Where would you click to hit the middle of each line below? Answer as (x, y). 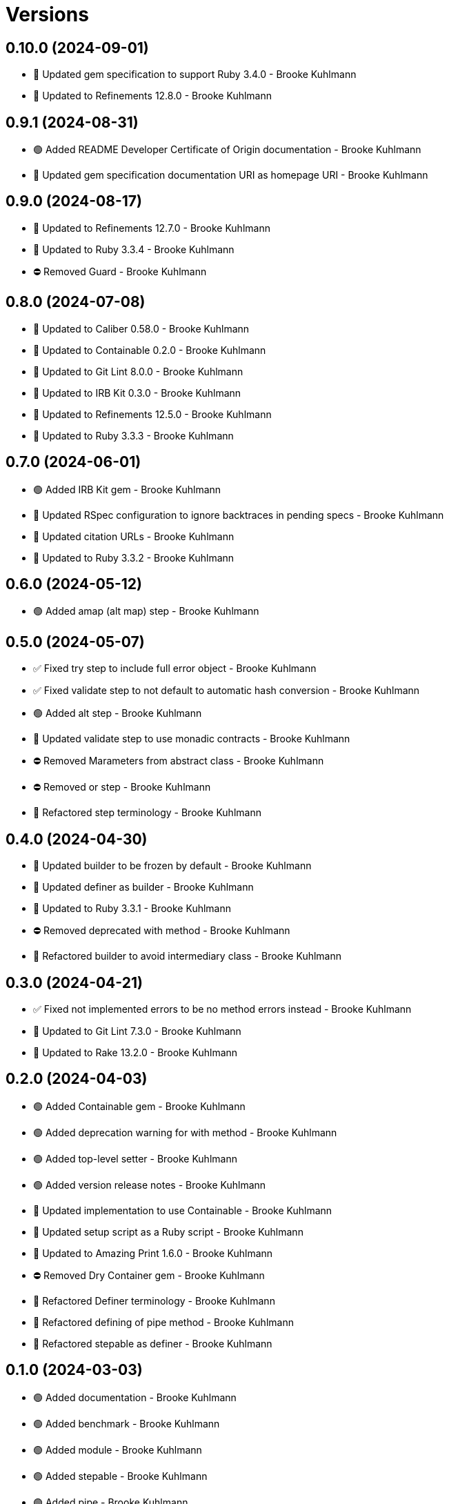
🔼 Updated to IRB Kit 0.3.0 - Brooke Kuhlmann (137, 393)
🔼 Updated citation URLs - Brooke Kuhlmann (134, 536)
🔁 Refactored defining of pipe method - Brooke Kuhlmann (163, 1322)
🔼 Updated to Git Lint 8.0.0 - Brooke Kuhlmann (138, 371)
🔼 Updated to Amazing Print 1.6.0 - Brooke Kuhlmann (153, 1253)
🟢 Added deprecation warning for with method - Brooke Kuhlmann (185, 1132)
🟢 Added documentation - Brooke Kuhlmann (135, 1397)
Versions (47, 14)
